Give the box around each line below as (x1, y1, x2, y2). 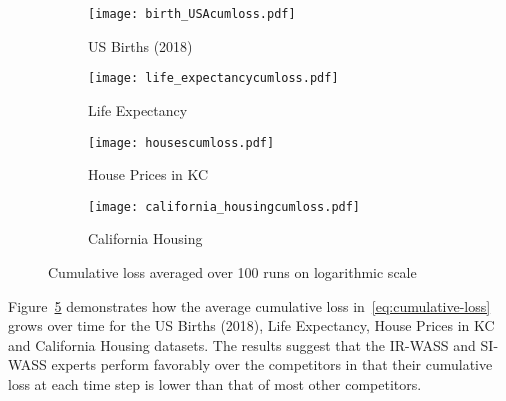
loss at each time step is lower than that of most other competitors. (8, 373, 422, 394)
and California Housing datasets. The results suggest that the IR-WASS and (8, 334, 476, 355)
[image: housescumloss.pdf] (88, 135, 275, 150)
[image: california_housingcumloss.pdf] (88, 199, 361, 214)
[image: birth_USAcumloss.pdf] (88, 7, 296, 21)
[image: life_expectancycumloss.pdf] (88, 71, 339, 86)
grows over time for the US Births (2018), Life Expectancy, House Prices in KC (8, 315, 495, 336)
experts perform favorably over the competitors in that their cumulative (51, 354, 493, 375)
